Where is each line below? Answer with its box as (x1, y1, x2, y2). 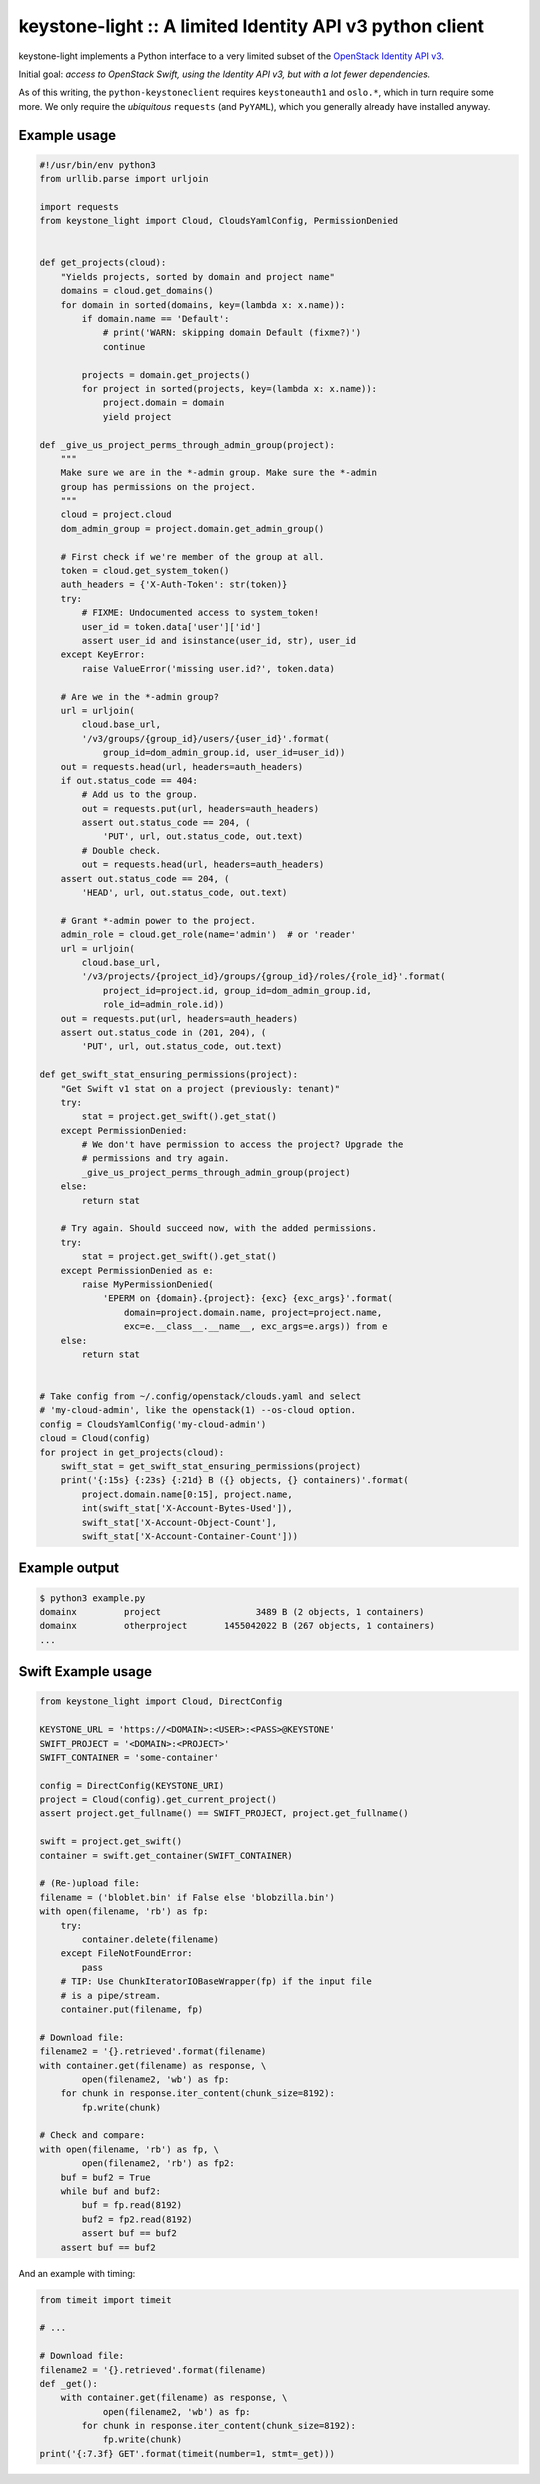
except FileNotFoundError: (60, 1948, 194, 1959)
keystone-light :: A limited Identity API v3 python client (18, 15, 485, 37)
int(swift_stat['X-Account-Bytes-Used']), (81, 1503, 294, 1514)
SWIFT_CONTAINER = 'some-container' (39, 1751, 220, 1763)
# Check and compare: (39, 2130, 146, 2141)
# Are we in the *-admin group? (60, 691, 220, 702)
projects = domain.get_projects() (81, 369, 251, 380)
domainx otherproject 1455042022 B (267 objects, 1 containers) (39, 1620, 435, 1632)
